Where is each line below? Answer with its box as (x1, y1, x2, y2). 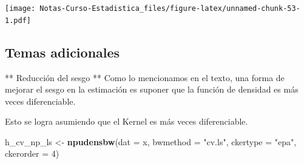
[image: (5, 4, 36, 13)
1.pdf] (5, 16, 31, 25)
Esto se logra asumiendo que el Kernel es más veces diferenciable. (5, 115, 248, 128)
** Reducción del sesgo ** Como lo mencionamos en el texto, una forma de (5, 71, 285, 84)
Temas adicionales (5, 42, 120, 61)
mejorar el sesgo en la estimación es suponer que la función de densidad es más (5, 83, 299, 96)
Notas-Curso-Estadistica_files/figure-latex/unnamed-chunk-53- (39, 4, 300, 13)
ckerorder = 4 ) (5, 147, 59, 160)
